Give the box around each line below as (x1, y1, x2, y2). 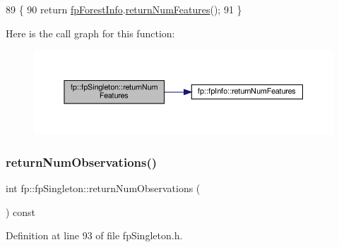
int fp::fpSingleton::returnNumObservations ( (6, 181, 201, 196)
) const (6, 204, 36, 219)
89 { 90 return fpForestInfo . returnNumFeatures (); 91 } (6, 2, 242, 16)
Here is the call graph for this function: (6, 25, 175, 40)
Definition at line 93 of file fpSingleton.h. (6, 228, 183, 243)
